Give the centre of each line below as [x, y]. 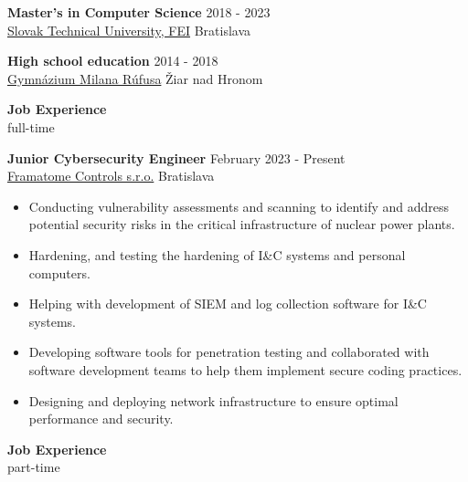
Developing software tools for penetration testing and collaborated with [229, 352]
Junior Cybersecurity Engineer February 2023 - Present [176, 157]
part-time [34, 467]
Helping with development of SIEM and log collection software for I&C [228, 304]
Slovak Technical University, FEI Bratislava [129, 30]
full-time [31, 126]
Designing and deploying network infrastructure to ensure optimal [213, 400]
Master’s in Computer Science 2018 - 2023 [139, 12]
